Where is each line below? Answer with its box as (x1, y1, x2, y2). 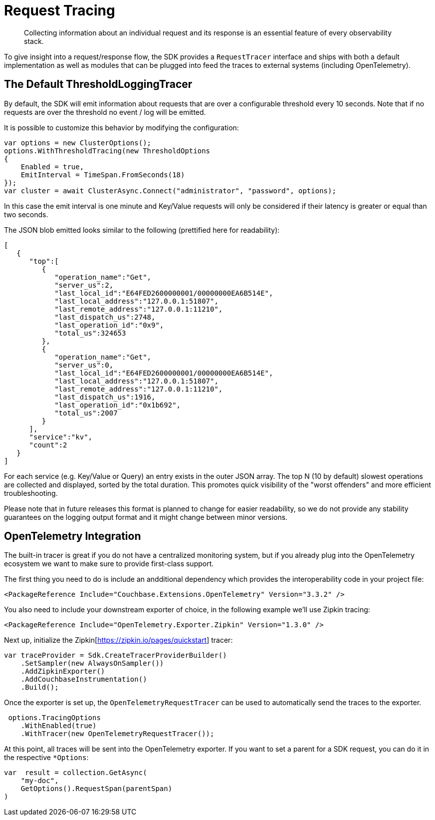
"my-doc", (20, 777, 59, 785)
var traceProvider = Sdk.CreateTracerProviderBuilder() (4, 651, 227, 660)
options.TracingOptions (8, 714, 101, 722)
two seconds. (4, 210, 48, 219)
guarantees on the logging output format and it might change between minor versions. (4, 512, 288, 521)
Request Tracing (4, 2, 115, 19)
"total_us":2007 (54, 409, 118, 417)
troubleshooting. (4, 488, 58, 497)
